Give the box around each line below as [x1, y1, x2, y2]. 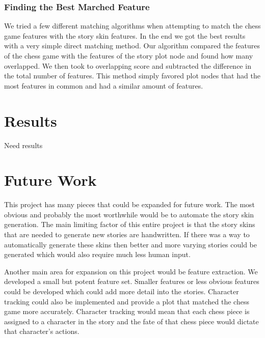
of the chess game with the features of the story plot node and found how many [4, 50, 253, 61]
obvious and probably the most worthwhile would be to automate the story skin [4, 209, 254, 219]
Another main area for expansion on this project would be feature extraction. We [4, 266, 258, 276]
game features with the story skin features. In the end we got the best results [4, 30, 246, 41]
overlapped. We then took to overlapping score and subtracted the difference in [4, 60, 251, 71]
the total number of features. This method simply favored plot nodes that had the [4, 70, 260, 81]
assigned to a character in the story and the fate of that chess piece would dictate [4, 316, 259, 326]
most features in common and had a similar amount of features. [4, 80, 203, 91]
